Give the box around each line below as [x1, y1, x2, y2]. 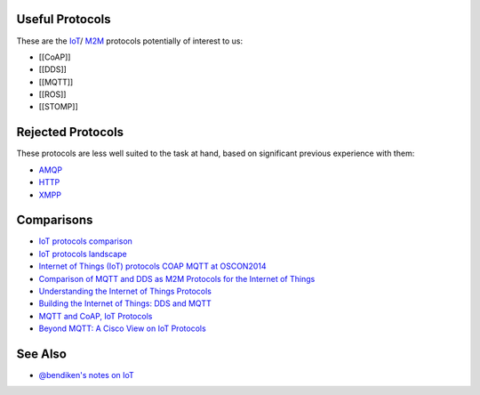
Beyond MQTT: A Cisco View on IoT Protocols [38, 323, 206, 334]
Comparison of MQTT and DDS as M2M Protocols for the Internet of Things [38, 273, 316, 284]
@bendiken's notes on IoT [38, 370, 135, 381]
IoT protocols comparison [38, 236, 133, 246]
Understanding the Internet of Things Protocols [38, 286, 212, 297]
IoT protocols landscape [38, 248, 128, 259]
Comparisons [16, 213, 93, 228]
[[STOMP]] [38, 101, 79, 112]
